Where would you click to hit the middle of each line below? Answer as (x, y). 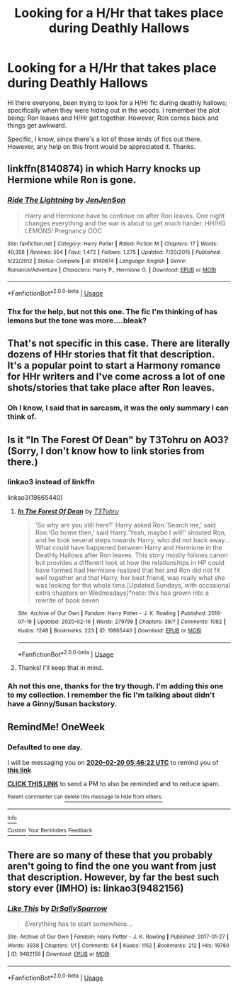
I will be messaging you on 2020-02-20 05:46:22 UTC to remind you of (113, 763)
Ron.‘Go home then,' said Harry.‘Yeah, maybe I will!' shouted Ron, (131, 532)
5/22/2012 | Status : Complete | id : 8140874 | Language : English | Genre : (97, 261)
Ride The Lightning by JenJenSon (67, 200)
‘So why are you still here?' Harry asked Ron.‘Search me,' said (125, 525)
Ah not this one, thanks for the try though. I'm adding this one (115, 686)
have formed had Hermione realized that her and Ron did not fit (127, 570)
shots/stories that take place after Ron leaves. (111, 388)
